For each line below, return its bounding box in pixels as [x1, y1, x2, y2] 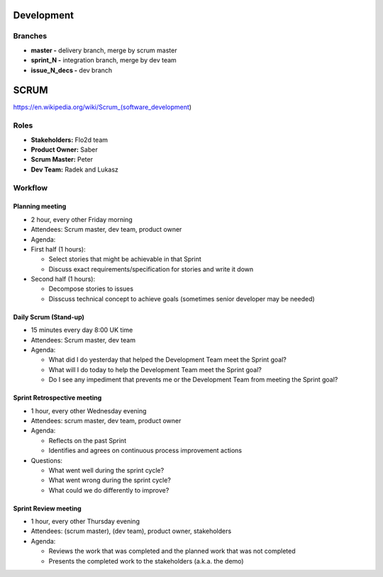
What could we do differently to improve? [48, 486, 170, 494]
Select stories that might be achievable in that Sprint [48, 255, 201, 264]
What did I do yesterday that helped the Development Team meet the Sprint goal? [48, 355, 287, 364]
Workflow [13, 183, 48, 193]
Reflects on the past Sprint [48, 436, 127, 444]
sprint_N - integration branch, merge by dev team [30, 56, 177, 65]
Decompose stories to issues [48, 284, 134, 293]
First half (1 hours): [30, 245, 86, 253]
